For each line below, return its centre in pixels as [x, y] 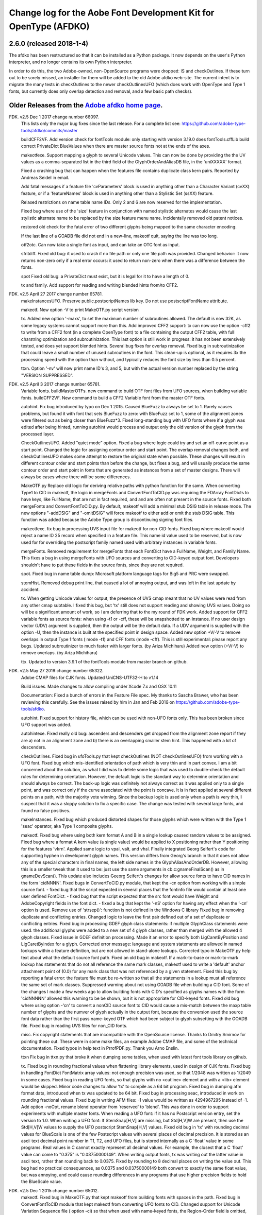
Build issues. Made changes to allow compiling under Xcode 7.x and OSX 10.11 [99, 686]
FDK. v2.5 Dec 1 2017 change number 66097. [54, 117]
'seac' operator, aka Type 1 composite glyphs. [67, 826]
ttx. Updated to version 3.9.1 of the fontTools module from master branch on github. [104, 661]
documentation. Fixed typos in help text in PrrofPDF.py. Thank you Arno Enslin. [100, 1048]
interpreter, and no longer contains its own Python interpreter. [71, 62]
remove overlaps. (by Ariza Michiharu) [59, 653]
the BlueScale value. [41, 1181]
